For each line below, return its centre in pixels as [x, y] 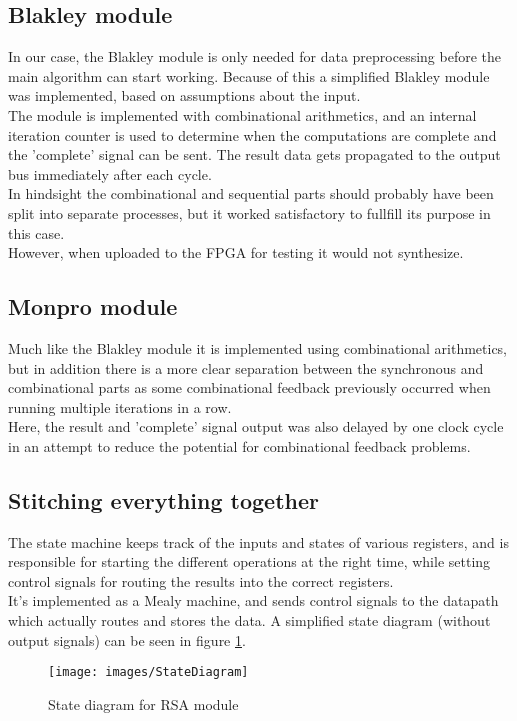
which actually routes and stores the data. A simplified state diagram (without [249, 620]
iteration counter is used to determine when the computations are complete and [252, 134]
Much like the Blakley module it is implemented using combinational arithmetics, [258, 347]
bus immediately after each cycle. [110, 173]
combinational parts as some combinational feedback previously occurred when [249, 387]
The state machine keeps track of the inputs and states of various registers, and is [258, 541]
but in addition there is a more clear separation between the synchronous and [246, 367]
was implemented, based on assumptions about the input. [184, 95]
